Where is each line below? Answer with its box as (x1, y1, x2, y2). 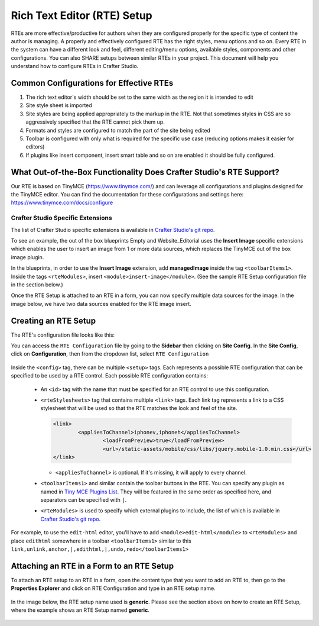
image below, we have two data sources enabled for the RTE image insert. (11, 300, 191, 307)
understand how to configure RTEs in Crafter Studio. (11, 63, 139, 70)
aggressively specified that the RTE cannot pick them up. (25, 118, 165, 125)
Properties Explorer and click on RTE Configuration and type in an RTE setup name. (11, 585, 216, 592)
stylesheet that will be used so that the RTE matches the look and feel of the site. (40, 405, 237, 412)
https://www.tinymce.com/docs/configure (11, 199, 113, 206)
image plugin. (11, 253, 44, 260)
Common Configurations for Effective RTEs (11, 78, 174, 88)
